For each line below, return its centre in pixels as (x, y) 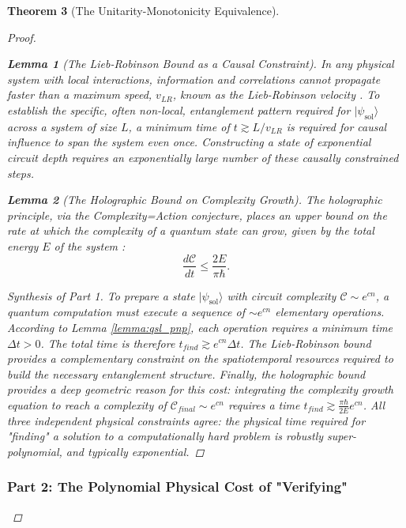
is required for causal (336, 126)
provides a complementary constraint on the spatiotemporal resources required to (200, 358)
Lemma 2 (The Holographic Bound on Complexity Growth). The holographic (195, 200)
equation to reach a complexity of (87, 404)
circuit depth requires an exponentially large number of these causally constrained (203, 157)
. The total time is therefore (108, 343)
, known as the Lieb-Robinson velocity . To (276, 94)
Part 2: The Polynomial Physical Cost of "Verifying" (177, 487)
